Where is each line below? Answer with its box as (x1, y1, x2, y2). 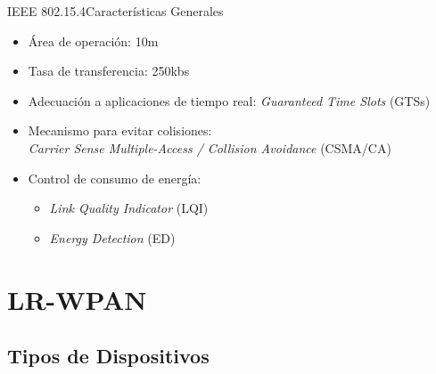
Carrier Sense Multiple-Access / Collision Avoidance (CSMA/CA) (28, 138, 391, 157)
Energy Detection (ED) (49, 228, 176, 247)
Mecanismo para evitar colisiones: (28, 121, 212, 140)
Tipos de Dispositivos (7, 342, 210, 370)
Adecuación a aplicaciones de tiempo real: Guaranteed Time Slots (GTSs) (28, 91, 431, 110)
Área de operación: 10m (28, 31, 159, 50)
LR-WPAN (7, 280, 147, 317)
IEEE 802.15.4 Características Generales (7, 2, 224, 20)
